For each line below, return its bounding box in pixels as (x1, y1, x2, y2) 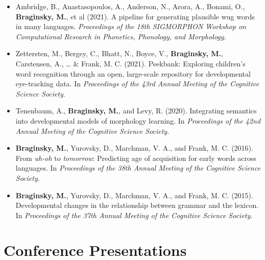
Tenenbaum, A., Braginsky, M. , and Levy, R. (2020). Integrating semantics (15, 105, 257, 116)
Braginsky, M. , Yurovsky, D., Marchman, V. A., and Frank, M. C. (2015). (15, 190, 253, 200)
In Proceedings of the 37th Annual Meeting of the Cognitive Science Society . (15, 209, 253, 220)
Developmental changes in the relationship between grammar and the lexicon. (15, 200, 259, 210)
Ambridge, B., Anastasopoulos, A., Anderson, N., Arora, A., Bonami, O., (15, 1, 245, 11)
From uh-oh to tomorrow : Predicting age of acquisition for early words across (15, 152, 257, 163)
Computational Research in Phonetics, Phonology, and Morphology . (15, 31, 226, 41)
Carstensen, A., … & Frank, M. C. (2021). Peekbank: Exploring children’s (15, 58, 246, 68)
